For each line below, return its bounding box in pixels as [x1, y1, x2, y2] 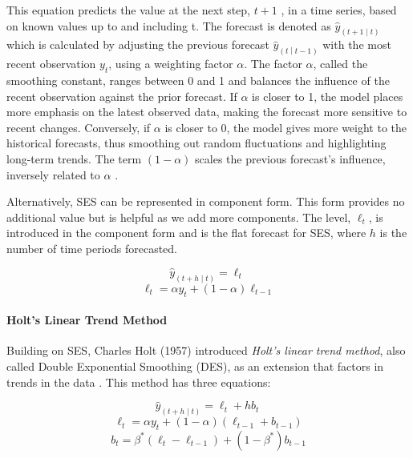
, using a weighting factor [108, 55, 233, 72]
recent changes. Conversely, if [6, 119, 151, 135]
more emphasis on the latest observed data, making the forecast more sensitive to [6, 103, 407, 120]
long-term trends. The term [6, 151, 142, 167]
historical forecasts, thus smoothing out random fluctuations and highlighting [6, 135, 387, 151]
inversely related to [6, 166, 100, 183]
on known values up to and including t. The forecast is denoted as [6, 17, 331, 34]
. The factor [244, 55, 302, 72]
